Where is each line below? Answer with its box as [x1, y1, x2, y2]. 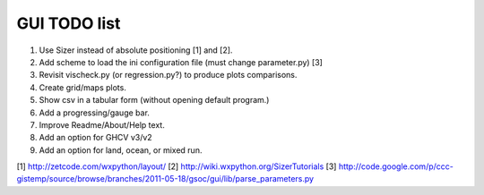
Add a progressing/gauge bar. [39, 107, 150, 118]
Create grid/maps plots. [39, 81, 127, 93]
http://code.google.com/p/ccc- [338, 161, 454, 172]
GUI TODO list [16, 13, 121, 33]
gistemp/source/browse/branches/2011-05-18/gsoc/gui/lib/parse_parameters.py [16, 174, 314, 184]
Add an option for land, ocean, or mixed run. [39, 144, 203, 156]
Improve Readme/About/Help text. [39, 119, 165, 130]
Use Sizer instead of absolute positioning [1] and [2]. [39, 45, 233, 55]
